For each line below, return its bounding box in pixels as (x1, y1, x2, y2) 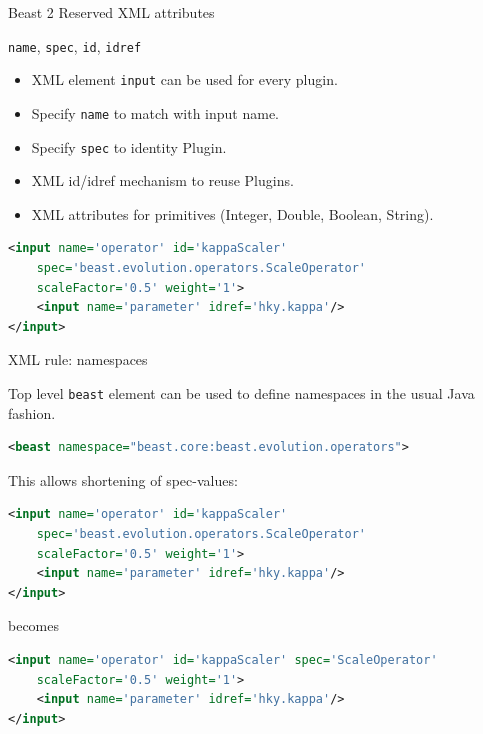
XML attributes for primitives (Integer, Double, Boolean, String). (31, 203, 434, 224)
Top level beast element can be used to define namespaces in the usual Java (8, 382, 475, 403)
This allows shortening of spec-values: (8, 469, 238, 490)
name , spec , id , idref (8, 35, 142, 56)
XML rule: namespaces (8, 349, 148, 370)
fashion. (8, 402, 56, 423)
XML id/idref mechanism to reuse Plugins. (31, 170, 294, 191)
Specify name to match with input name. (31, 102, 280, 123)
